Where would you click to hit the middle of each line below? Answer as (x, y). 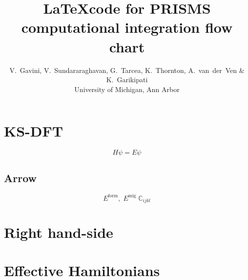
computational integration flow (127, 27)
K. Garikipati (127, 80)
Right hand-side (59, 232)
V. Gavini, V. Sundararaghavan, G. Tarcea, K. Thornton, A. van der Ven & (127, 70)
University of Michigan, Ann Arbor (127, 89)
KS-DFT (34, 131)
